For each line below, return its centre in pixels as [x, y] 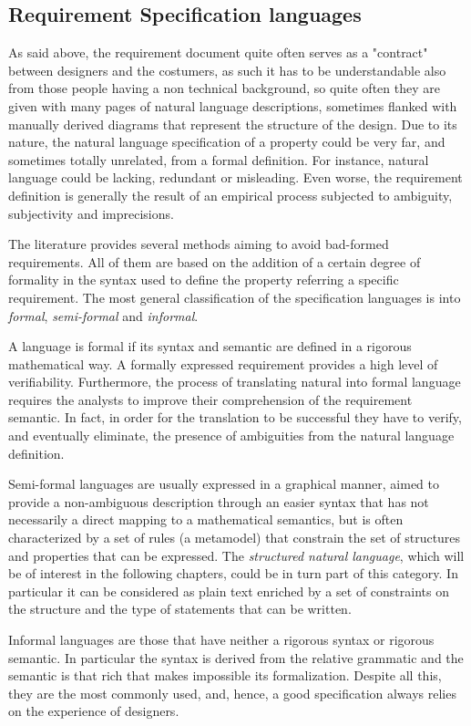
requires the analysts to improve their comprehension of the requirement [210, 399]
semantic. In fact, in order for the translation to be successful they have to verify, [235, 417]
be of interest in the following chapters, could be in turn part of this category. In [233, 573]
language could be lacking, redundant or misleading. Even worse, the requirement [235, 177]
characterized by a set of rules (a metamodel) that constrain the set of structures [235, 538]
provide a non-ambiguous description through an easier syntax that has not [219, 501]
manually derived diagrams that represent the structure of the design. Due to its [233, 124]
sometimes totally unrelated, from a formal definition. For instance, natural [219, 159]
